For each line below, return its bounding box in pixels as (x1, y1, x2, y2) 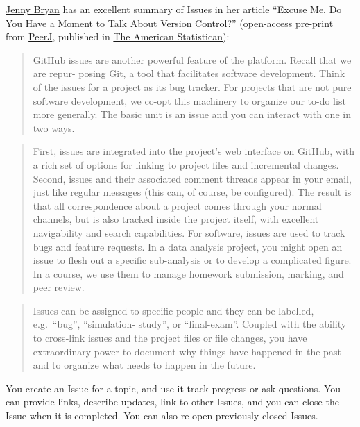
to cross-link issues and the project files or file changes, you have (33, 330, 307, 345)
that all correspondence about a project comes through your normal (33, 198, 322, 212)
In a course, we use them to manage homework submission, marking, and (33, 266, 344, 281)
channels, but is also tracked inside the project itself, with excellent (33, 212, 319, 226)
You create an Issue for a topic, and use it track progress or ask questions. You (6, 380, 341, 395)
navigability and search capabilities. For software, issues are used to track (33, 225, 345, 240)
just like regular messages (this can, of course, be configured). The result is (33, 185, 352, 199)
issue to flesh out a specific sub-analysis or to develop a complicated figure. (33, 253, 352, 267)
